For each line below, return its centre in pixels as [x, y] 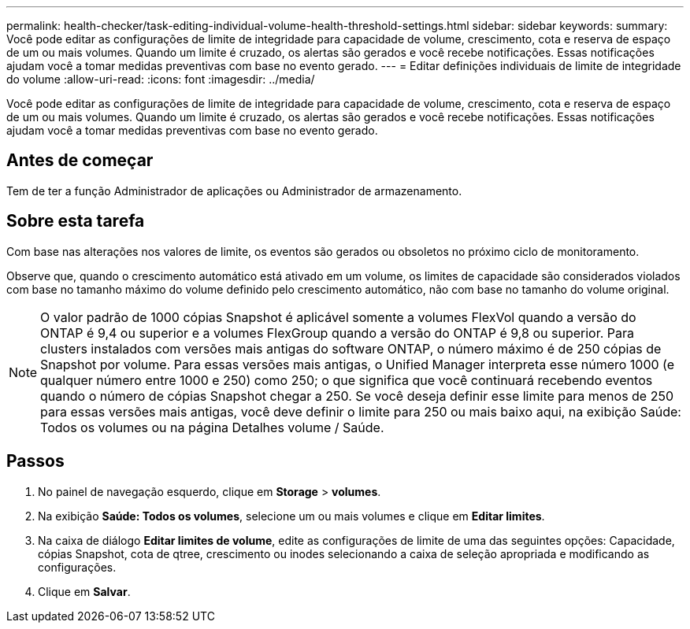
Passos [35, 461]
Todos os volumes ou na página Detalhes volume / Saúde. [212, 427]
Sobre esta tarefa [76, 221]
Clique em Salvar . [84, 591]
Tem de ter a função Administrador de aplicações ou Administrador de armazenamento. [234, 191]
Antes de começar [80, 161]
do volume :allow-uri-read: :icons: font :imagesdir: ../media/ [161, 79]
